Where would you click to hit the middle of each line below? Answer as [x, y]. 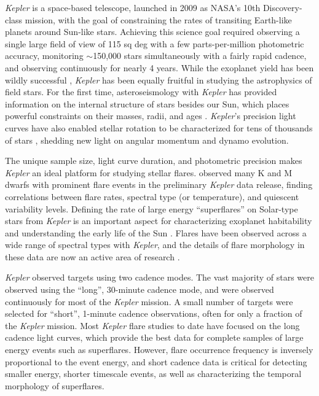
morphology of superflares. [55, 385]
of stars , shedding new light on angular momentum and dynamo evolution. [147, 140]
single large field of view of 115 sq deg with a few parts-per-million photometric [155, 43]
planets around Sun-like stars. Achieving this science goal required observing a [152, 32]
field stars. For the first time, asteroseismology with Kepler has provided [141, 92]
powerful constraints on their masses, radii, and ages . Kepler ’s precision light [151, 116]
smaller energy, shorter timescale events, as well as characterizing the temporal [153, 374]
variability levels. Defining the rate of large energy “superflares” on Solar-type [152, 208]
